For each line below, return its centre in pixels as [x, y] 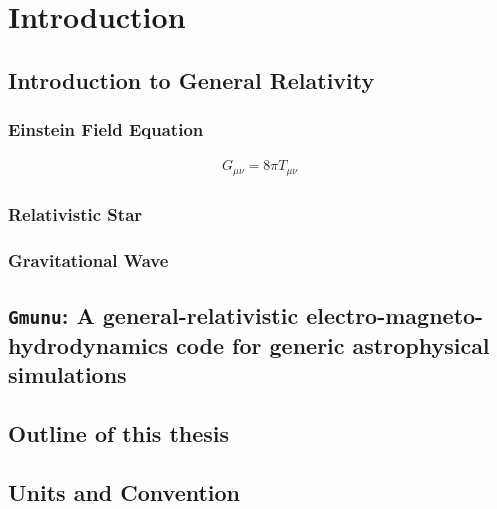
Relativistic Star [75, 213]
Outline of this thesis [119, 433]
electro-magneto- [395, 314]
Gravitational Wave [88, 259]
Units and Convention [124, 491]
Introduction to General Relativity [191, 79]
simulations [67, 374]
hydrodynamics [88, 344]
